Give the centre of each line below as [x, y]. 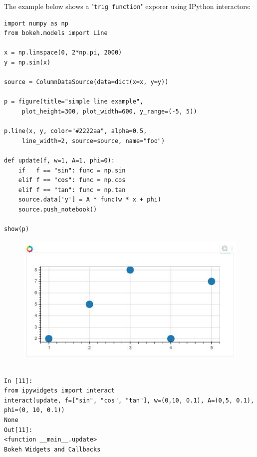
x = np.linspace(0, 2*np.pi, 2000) [63, 53]
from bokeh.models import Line [56, 33]
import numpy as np [36, 23]
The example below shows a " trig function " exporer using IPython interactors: [128, 6]
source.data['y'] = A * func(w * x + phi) [90, 200]
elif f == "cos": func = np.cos [72, 180]
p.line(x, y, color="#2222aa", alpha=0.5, [76, 131]
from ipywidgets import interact [59, 391]
